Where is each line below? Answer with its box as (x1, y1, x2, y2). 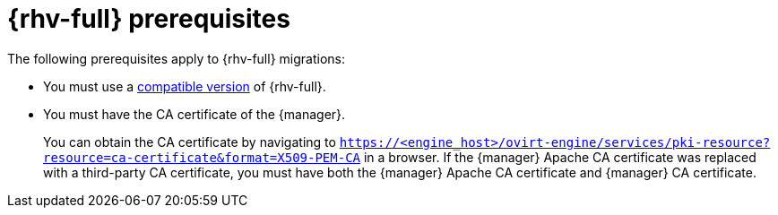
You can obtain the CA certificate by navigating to (43, 133, 336, 150)
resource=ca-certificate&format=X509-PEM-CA (43, 150, 361, 165)
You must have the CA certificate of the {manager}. (43, 106, 346, 122)
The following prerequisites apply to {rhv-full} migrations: (7, 50, 345, 66)
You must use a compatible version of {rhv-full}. (43, 78, 326, 94)
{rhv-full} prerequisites (7, 4, 290, 34)
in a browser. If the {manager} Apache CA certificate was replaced (363, 149, 756, 165)
